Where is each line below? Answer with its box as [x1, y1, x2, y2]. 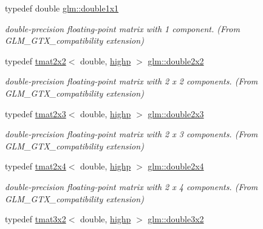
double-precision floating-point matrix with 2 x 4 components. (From [5, 180, 258, 193]
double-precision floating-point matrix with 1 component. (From [5, 22, 240, 35]
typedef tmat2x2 [5, 54, 66, 67]
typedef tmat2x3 [5, 107, 66, 120]
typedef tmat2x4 [5, 160, 66, 173]
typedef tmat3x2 [5, 213, 66, 225]
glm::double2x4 [148, 160, 204, 173]
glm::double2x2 [148, 54, 204, 67]
